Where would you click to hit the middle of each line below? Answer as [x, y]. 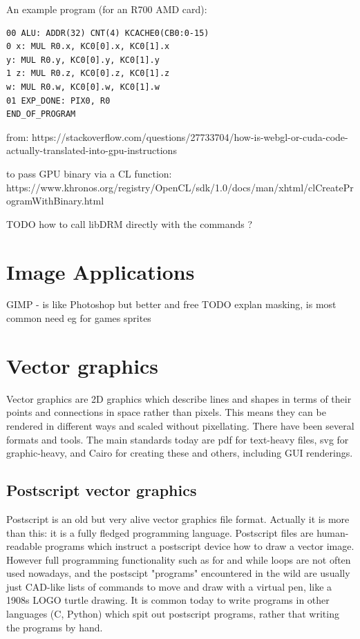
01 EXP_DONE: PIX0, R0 [58, 101]
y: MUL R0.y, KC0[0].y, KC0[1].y [83, 60]
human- [333, 532]
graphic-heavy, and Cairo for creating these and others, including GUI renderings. [180, 453]
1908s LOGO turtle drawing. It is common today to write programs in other [168, 600]
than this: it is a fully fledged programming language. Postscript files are [160, 532]
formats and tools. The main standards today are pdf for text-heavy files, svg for [178, 439]
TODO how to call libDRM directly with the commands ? [130, 223]
